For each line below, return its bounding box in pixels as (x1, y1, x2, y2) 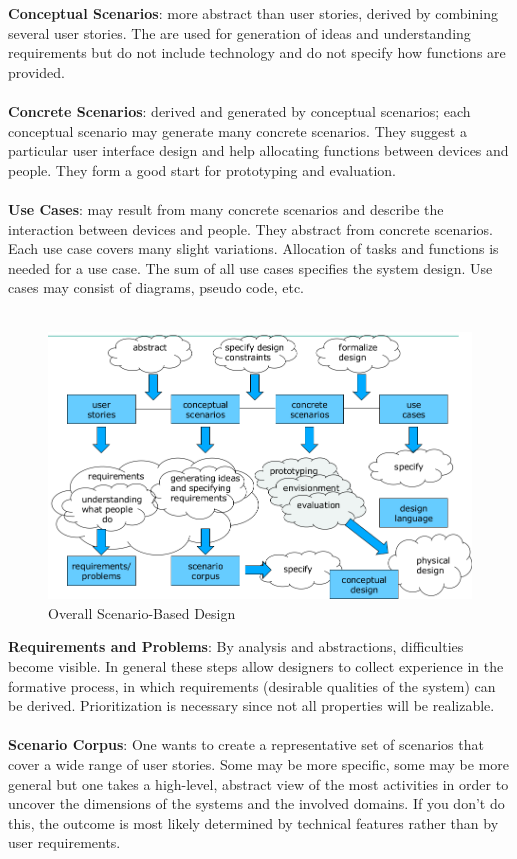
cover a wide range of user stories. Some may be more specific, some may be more (8, 754, 510, 775)
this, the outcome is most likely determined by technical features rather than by (8, 812, 499, 833)
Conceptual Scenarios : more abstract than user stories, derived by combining (8, 3, 498, 23)
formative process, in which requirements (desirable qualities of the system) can (8, 675, 496, 696)
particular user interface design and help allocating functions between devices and (8, 140, 509, 161)
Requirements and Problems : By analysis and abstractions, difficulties (8, 636, 464, 657)
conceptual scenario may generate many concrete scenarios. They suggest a (8, 120, 467, 141)
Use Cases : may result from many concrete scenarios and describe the (8, 198, 444, 219)
